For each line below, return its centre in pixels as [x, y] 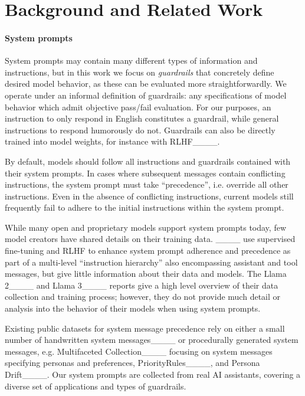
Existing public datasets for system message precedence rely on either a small [145, 328]
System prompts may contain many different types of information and [131, 60]
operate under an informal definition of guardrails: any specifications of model [146, 95]
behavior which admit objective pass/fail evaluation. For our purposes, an [138, 107]
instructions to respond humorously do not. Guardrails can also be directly [140, 130]
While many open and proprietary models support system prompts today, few [146, 227]
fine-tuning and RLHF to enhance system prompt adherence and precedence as [148, 251]
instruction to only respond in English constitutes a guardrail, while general [142, 118]
